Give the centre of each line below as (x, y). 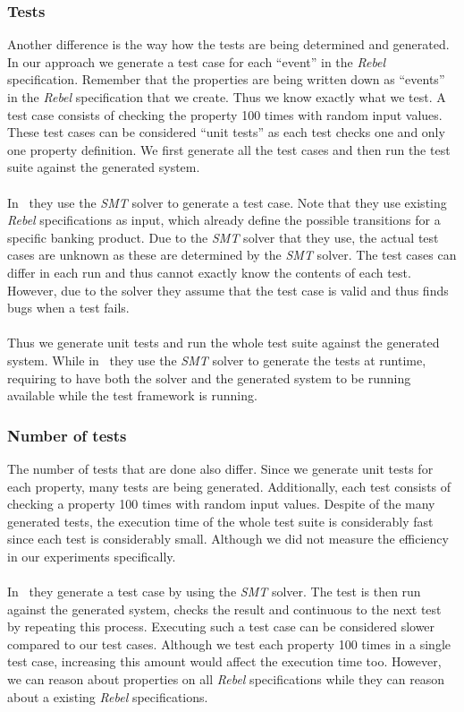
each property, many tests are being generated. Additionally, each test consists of (229, 486)
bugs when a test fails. (68, 308)
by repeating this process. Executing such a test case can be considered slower (221, 626)
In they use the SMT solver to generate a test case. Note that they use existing (227, 202)
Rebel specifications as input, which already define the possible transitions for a (224, 220)
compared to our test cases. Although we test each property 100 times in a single (229, 643)
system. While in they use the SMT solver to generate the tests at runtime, (217, 360)
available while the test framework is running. (132, 395)
